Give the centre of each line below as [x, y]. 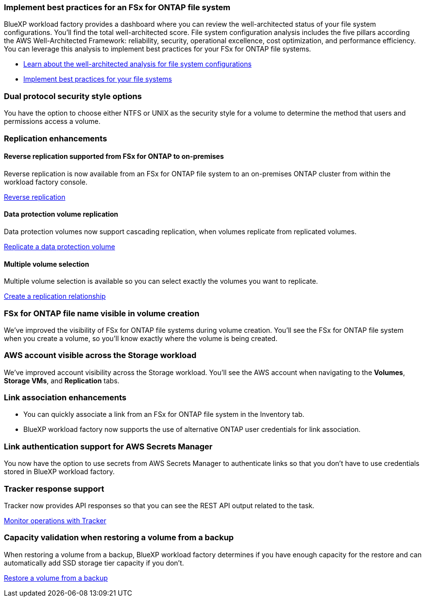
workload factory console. [46, 182]
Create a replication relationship [55, 296]
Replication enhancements [56, 138]
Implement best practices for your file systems [98, 79]
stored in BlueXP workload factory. [59, 472]
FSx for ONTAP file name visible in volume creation [102, 313]
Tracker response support [54, 489]
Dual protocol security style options [73, 96]
